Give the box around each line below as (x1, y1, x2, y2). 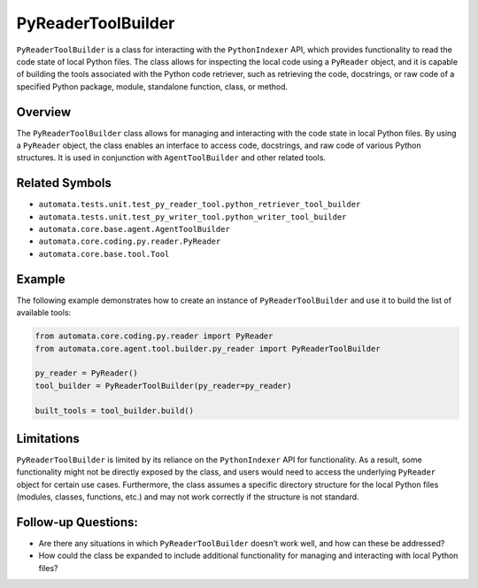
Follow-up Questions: (16, 514, 139, 530)
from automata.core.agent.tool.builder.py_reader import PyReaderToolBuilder (35, 344, 381, 353)
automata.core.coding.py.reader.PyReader (38, 236, 221, 247)
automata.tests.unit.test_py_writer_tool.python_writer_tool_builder (38, 212, 347, 221)
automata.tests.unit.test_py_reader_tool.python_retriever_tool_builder (38, 199, 361, 210)
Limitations (16, 430, 80, 446)
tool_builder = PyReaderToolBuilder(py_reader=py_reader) (35, 381, 292, 391)
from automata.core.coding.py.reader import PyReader (35, 331, 274, 341)
